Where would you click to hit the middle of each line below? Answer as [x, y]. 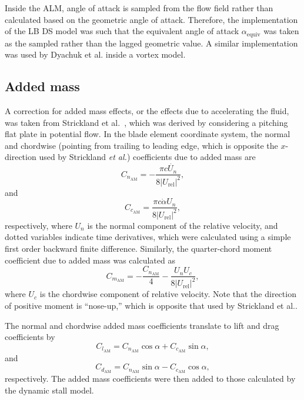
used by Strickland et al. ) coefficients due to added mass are [147, 157]
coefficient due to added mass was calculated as [90, 260]
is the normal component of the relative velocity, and [183, 225]
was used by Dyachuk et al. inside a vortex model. [95, 54]
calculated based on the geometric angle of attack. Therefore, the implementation [151, 19]
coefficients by [30, 337]
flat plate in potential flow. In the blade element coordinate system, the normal [148, 134]
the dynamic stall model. [49, 390]
